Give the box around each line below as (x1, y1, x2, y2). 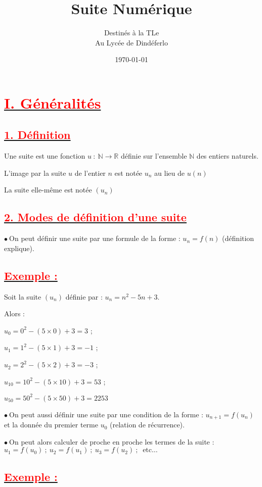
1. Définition (4, 127, 71, 142)
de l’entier (74, 167, 106, 178)
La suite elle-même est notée (4, 184, 92, 195)
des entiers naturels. (196, 151, 258, 161)
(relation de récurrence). (110, 419, 185, 430)
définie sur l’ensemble (120, 151, 187, 161)
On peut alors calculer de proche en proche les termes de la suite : (9, 436, 214, 447)
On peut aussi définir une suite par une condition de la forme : (9, 409, 203, 419)
